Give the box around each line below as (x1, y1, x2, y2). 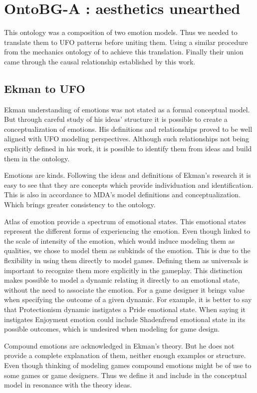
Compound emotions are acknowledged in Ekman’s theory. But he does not (4, 340, 235, 351)
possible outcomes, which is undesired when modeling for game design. (4, 324, 220, 334)
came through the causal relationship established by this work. (4, 56, 196, 66)
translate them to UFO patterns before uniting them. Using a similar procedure (4, 36, 248, 47)
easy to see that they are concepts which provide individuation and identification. (4, 179, 254, 190)
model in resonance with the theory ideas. (4, 380, 132, 390)
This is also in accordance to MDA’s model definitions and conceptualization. (4, 189, 241, 200)
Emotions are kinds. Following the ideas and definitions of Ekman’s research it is (4, 170, 251, 180)
